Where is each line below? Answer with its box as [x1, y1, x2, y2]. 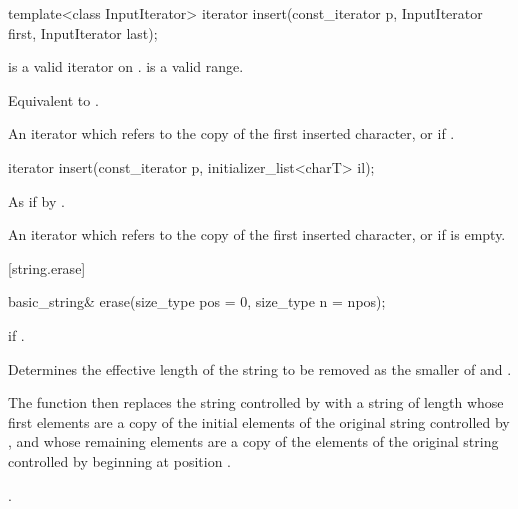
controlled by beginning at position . [8, 450, 231, 471]
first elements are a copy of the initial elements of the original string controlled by [8, 411, 510, 432]
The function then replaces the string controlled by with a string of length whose [8, 392, 504, 413]
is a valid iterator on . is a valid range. [8, 56, 244, 77]
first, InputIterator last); [8, 22, 158, 43]
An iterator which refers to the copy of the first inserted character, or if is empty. [8, 224, 506, 245]
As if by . [8, 190, 65, 211]
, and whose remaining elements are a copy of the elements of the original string [8, 431, 499, 452]
